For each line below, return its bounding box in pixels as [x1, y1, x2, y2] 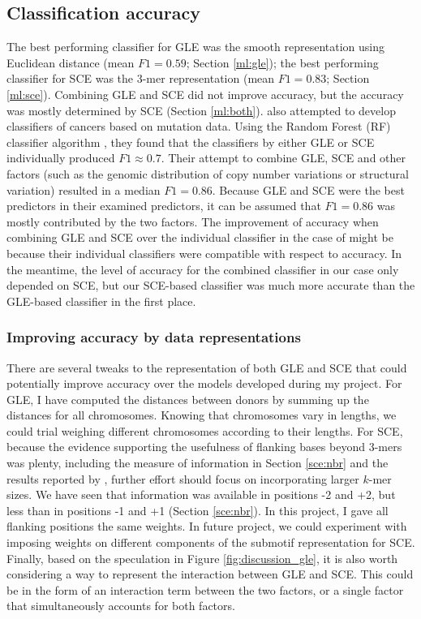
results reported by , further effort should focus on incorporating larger [6, 470, 359, 487]
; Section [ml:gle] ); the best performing [186, 54, 379, 71]
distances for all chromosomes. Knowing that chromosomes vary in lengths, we [6, 406, 397, 423]
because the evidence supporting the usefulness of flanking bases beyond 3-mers [6, 438, 402, 455]
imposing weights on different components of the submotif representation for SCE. [6, 534, 415, 551]
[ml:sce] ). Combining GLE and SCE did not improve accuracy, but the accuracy [6, 85, 404, 102]
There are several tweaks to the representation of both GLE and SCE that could [6, 359, 407, 376]
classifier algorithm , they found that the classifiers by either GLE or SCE [6, 133, 375, 150]
